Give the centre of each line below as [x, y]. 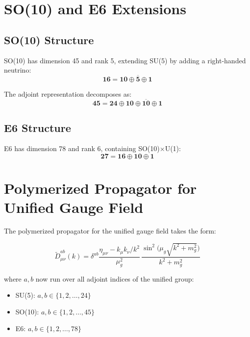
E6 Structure [37, 128]
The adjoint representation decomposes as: [68, 93]
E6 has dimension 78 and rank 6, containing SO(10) [82, 148]
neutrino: [18, 70]
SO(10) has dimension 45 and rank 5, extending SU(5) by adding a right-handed [125, 60]
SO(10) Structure [49, 39]
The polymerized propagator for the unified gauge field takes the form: [110, 230]
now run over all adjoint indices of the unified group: [115, 278]
